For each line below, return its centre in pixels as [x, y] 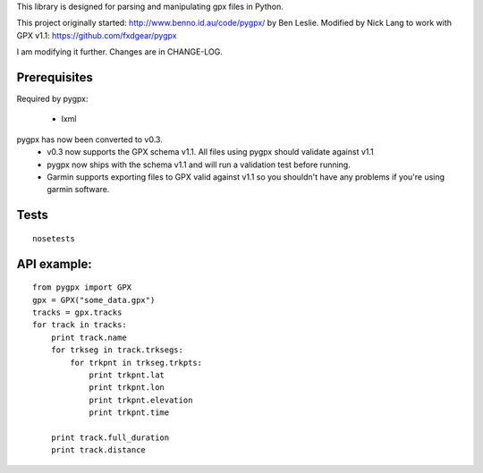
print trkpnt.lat [127, 375]
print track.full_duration [110, 437]
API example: [55, 264]
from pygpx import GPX [82, 287]
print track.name [89, 337]
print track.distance [98, 450]
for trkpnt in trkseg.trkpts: [136, 363]
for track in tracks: [80, 325]
